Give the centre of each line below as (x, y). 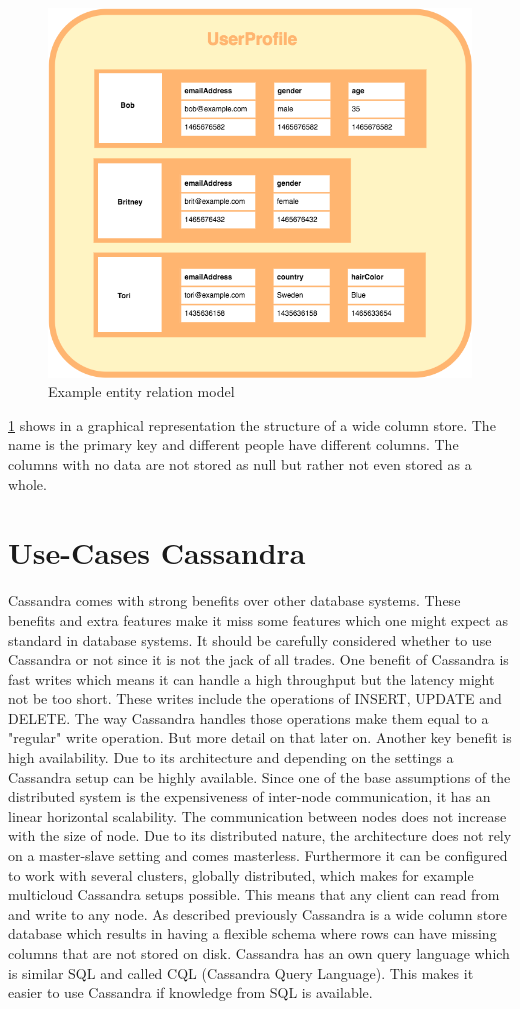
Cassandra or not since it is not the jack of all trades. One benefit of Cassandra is (258, 659)
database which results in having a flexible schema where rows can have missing (252, 933)
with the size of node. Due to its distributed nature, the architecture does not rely (260, 835)
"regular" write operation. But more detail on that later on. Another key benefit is (260, 737)
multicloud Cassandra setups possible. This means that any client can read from (254, 894)
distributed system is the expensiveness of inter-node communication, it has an (249, 796)
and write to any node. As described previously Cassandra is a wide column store (257, 913)
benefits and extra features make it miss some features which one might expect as (258, 619)
